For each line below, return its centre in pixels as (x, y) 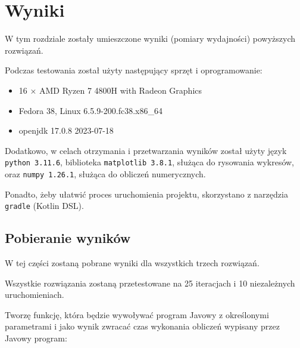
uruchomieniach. (35, 295)
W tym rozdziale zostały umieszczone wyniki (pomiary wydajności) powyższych (150, 39)
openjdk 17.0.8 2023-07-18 (66, 130)
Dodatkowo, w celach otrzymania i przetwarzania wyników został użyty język (146, 150)
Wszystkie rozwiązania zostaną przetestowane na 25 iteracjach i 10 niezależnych (150, 283)
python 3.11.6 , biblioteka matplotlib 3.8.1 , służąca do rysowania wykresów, (150, 162)
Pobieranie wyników (68, 238)
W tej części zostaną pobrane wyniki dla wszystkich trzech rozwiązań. (132, 263)
